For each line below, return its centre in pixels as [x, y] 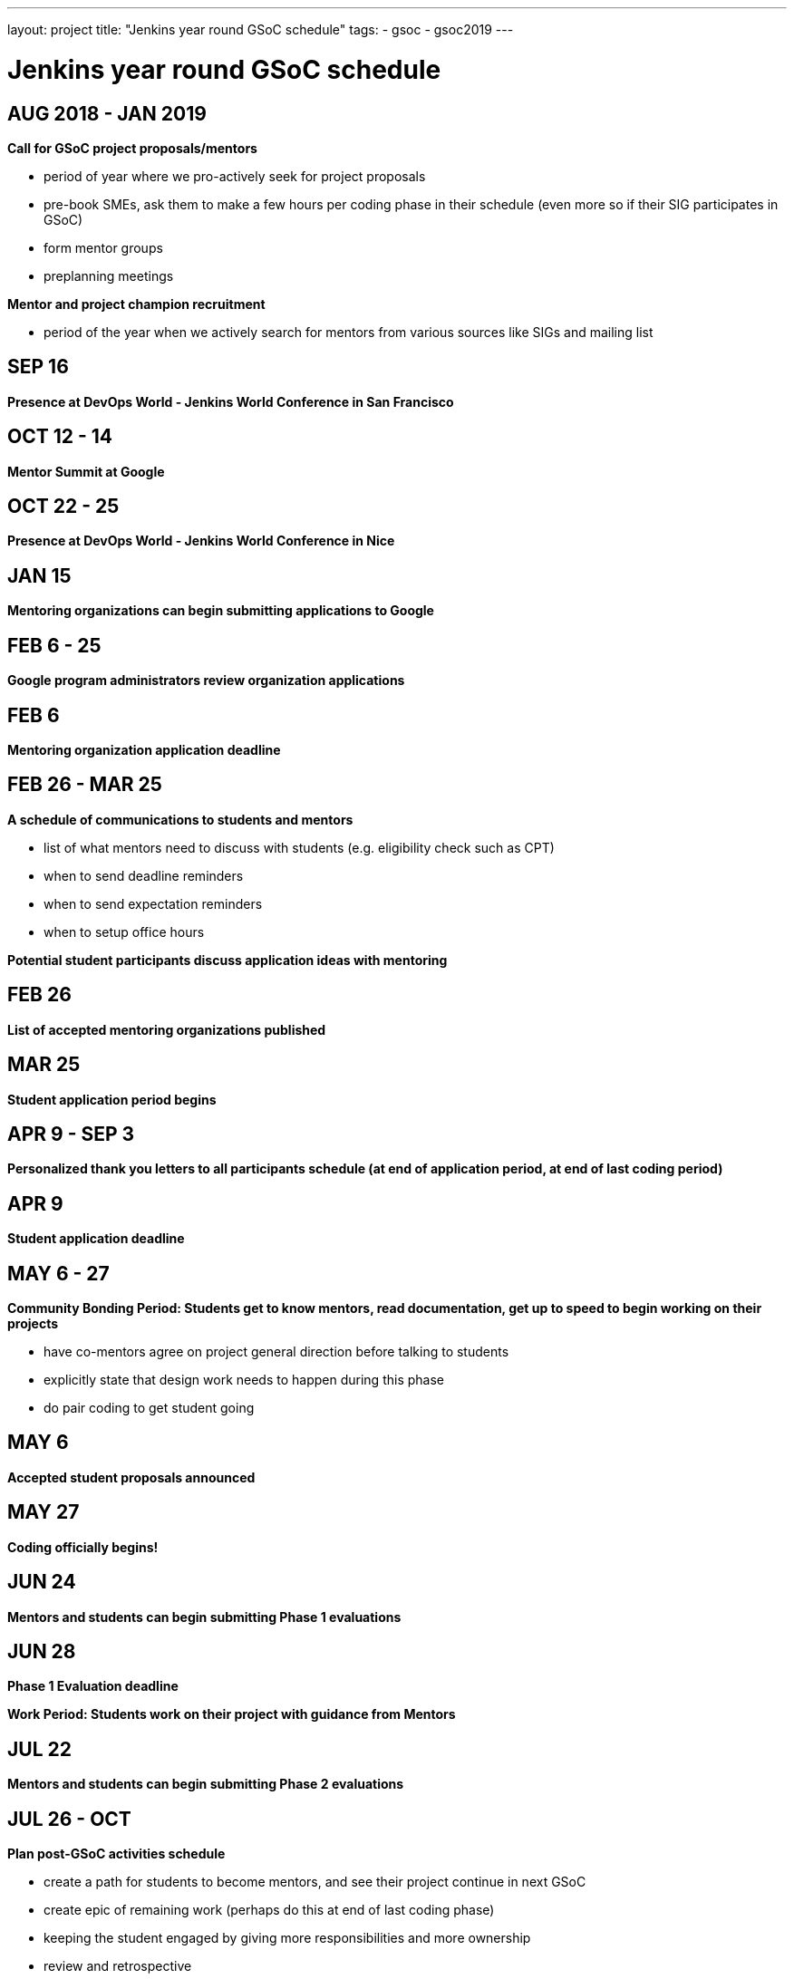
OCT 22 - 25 [63, 507]
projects [33, 1324]
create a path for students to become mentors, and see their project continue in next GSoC [315, 1882]
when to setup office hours [124, 932]
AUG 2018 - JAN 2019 [107, 113]
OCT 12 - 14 [60, 437]
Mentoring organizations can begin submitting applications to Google [221, 611]
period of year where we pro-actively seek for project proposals [235, 176]
